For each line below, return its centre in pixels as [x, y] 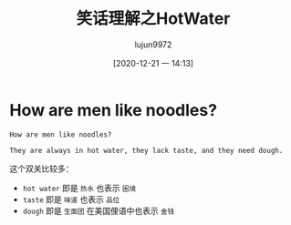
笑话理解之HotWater [153, 19]
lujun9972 [153, 44]
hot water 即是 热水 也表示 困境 [79, 188]
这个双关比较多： [42, 169]
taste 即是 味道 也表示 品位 [71, 199]
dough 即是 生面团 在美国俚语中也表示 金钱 [99, 210]
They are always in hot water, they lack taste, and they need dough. [146, 150]
